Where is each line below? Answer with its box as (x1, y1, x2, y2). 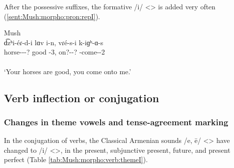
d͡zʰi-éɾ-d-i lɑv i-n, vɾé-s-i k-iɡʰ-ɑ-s (4, 37, 104, 47)
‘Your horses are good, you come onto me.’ (4, 66, 131, 76)
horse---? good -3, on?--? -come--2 (4, 47, 105, 57)
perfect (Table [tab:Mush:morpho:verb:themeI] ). (4, 154, 148, 165)
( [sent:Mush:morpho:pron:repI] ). (4, 11, 100, 21)
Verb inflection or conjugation (4, 90, 159, 105)
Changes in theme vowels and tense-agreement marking (4, 115, 229, 128)
